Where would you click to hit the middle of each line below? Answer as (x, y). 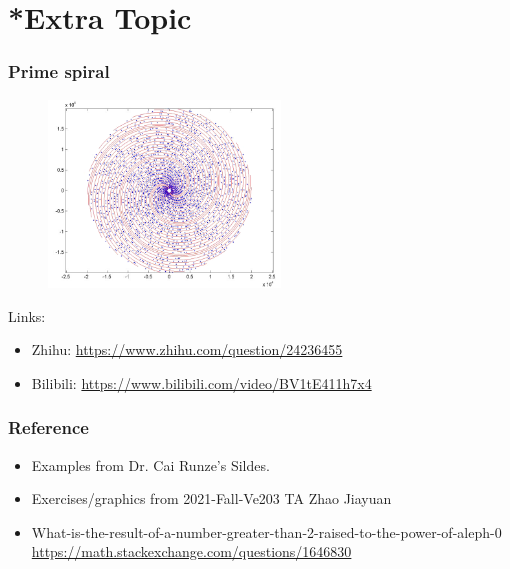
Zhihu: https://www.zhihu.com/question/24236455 (187, 349)
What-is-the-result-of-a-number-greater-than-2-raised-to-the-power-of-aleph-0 (266, 531)
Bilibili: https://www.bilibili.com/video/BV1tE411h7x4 (201, 382)
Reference (48, 427)
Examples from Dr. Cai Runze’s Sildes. (150, 464)
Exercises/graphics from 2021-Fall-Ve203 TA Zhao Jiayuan (211, 498)
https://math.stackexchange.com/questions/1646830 (191, 551)
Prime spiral (59, 71)
